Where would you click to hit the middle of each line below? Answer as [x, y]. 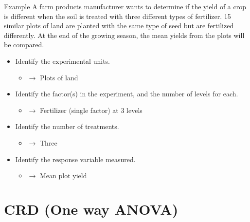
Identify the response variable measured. [75, 159]
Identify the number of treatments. [67, 126]
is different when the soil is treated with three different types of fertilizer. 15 [117, 16]
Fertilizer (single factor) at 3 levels [91, 110]
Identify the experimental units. [62, 61]
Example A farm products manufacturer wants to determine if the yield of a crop [125, 6]
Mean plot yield [63, 176]
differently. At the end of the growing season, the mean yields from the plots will [124, 35]
